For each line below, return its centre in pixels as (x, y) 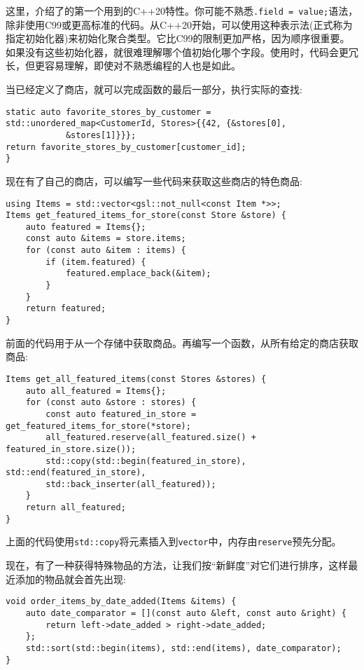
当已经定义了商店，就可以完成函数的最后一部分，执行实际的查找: (154, 89)
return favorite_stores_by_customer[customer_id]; (126, 147)
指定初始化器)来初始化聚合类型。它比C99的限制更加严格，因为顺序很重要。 (178, 38)
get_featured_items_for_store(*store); (98, 426)
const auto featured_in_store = (121, 414)
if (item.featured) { (96, 262)
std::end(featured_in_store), (76, 473)
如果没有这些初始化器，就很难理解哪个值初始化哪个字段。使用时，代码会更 (177, 52)
